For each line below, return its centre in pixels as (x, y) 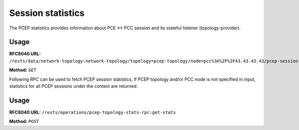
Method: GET (23, 70)
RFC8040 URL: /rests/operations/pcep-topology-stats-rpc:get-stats (93, 112)
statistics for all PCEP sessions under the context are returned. (74, 86)
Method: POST (24, 122)
